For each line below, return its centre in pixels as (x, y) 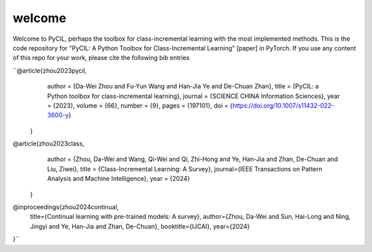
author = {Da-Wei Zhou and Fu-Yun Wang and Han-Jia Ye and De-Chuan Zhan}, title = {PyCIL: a (183, 86)
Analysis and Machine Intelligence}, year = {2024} (119, 179)
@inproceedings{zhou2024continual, (66, 207)
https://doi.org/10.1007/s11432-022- (283, 105)
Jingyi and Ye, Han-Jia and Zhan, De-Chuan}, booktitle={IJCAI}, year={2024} (140, 226)
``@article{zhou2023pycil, (50, 70)
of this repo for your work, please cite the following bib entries (101, 58)
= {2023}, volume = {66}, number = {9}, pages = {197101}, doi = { (140, 105)
